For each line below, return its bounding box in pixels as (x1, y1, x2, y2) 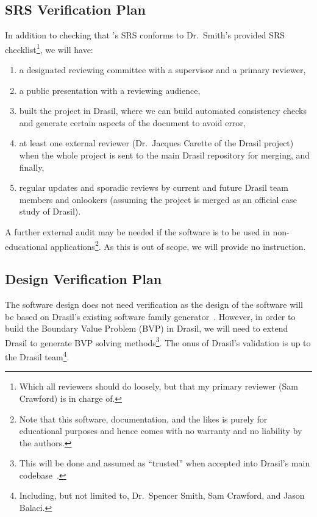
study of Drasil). (19, 205, 81, 218)
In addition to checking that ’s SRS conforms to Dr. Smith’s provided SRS (5, 29, 285, 41)
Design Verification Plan (5, 269, 162, 288)
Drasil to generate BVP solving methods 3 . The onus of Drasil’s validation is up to (5, 334, 311, 349)
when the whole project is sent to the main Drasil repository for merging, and (19, 149, 310, 162)
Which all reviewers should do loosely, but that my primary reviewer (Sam (19, 380, 298, 393)
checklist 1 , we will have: (5, 41, 93, 55)
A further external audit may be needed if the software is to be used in (5, 225, 270, 238)
